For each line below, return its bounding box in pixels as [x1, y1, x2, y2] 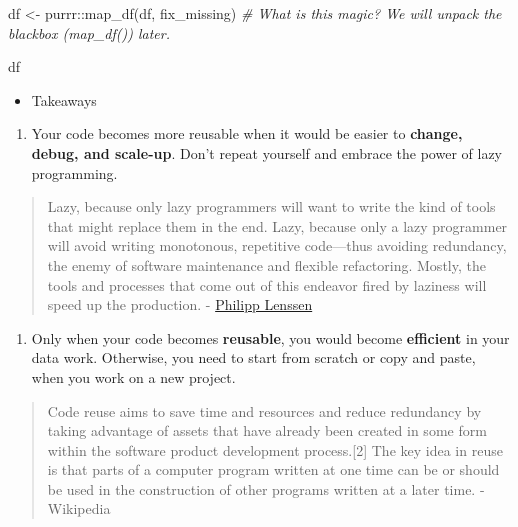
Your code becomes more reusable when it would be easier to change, [31, 123, 463, 144]
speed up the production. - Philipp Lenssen [47, 294, 313, 315]
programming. [31, 162, 118, 183]
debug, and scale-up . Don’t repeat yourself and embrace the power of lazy [31, 142, 502, 163]
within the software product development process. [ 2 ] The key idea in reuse [47, 439, 503, 460]
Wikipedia [47, 498, 111, 519]
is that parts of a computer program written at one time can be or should [47, 459, 500, 480]
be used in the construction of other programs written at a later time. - [47, 478, 485, 499]
